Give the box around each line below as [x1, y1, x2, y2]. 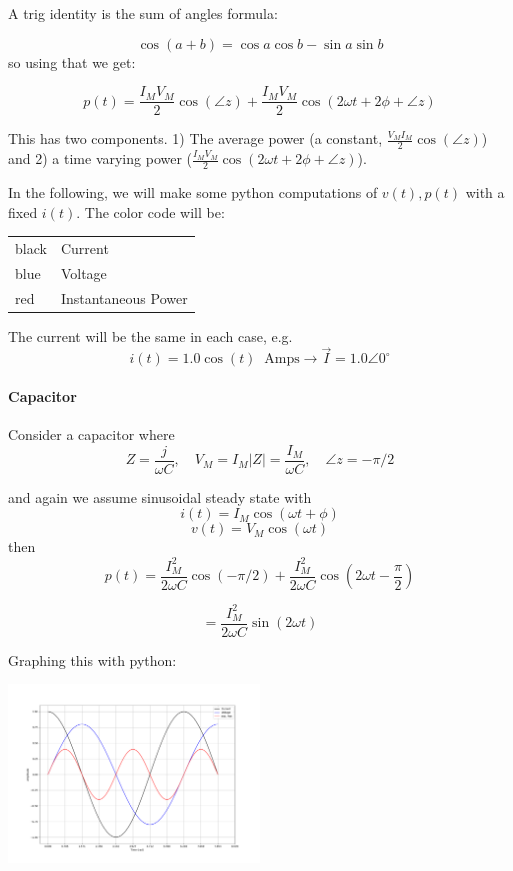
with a [465, 181, 505, 202]
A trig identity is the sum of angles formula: [8, 3, 278, 23]
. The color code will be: [76, 201, 225, 222]
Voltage [60, 262, 107, 283]
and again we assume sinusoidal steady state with [8, 486, 312, 507]
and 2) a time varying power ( [8, 148, 193, 169]
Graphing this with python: [8, 649, 177, 670]
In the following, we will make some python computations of [8, 181, 378, 202]
